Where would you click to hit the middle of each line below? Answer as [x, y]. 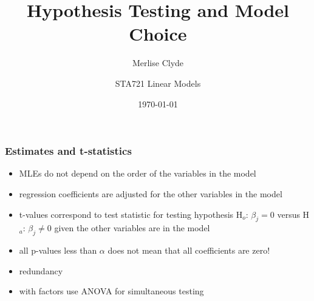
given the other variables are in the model [132, 228]
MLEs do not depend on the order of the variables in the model [138, 173]
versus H [293, 214]
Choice [158, 34]
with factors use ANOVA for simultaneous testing [111, 291]
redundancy [41, 270]
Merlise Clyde [158, 63]
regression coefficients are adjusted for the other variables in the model [151, 193]
